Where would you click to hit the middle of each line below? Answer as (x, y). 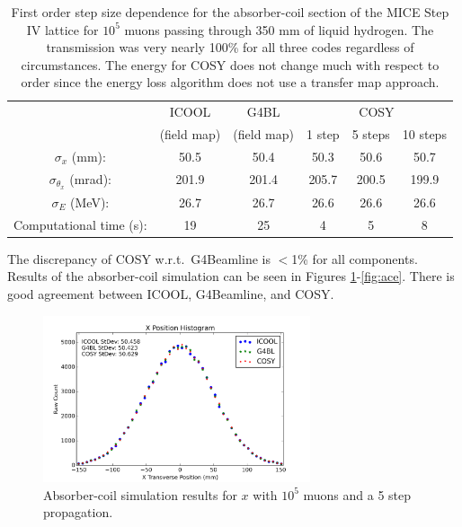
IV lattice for (62, 29)
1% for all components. (355, 258)
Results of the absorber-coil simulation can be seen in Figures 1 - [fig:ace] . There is (231, 276)
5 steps (371, 134)
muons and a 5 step (357, 494)
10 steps (424, 134)
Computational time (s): (80, 224)
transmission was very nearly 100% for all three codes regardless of (230, 47)
